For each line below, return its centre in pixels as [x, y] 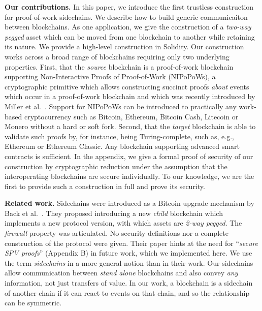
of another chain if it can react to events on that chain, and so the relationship [127, 292]
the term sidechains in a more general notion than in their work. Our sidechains [129, 262]
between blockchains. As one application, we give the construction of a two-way [128, 27]
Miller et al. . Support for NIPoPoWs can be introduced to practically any [121, 106]
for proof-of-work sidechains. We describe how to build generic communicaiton [126, 17]
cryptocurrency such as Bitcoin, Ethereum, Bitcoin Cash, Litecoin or [131, 116]
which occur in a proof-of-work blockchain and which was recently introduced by [130, 96]
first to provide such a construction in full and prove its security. [105, 186]
